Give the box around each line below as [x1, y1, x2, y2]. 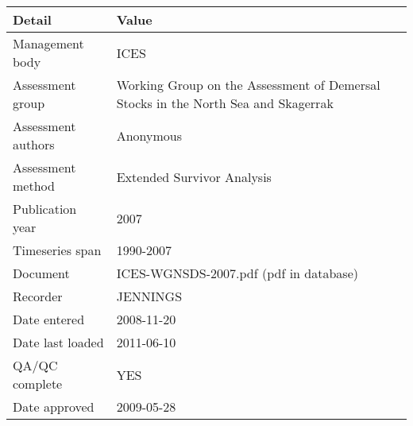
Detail [13, 10, 52, 29]
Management [13, 34, 84, 52]
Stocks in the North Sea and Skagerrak [116, 94, 334, 112]
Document [13, 264, 70, 282]
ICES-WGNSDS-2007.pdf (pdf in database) [116, 264, 358, 282]
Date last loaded [13, 333, 104, 351]
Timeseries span [13, 241, 102, 259]
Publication [13, 199, 77, 218]
